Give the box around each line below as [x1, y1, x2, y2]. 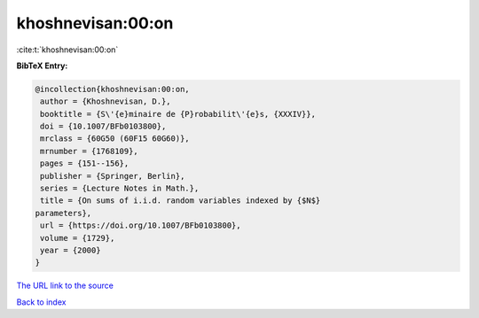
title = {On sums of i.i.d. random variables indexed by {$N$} [40, 196, 321, 206]
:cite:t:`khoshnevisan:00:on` [16, 44, 119, 55]
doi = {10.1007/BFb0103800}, [40, 121, 167, 132]
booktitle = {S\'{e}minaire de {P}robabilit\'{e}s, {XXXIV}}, [40, 109, 317, 119]
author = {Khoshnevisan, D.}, [40, 97, 172, 106]
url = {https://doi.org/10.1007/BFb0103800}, [40, 221, 241, 230]
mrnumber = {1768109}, [40, 146, 139, 156]
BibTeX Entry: [16, 60, 68, 71]
